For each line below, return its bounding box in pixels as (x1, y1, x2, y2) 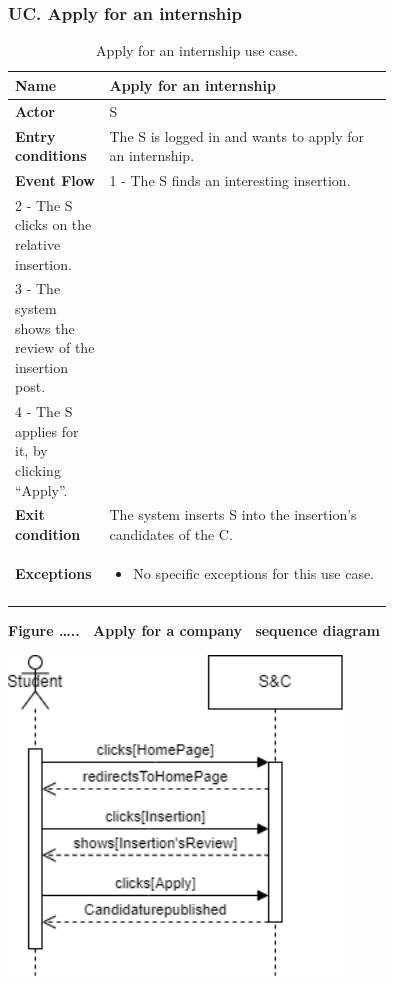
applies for (15, 420, 79, 441)
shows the (15, 317, 75, 338)
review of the (15, 337, 95, 358)
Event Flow (15, 169, 95, 190)
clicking (15, 460, 61, 480)
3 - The (15, 278, 61, 299)
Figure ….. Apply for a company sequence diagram (8, 620, 380, 641)
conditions (15, 145, 87, 166)
